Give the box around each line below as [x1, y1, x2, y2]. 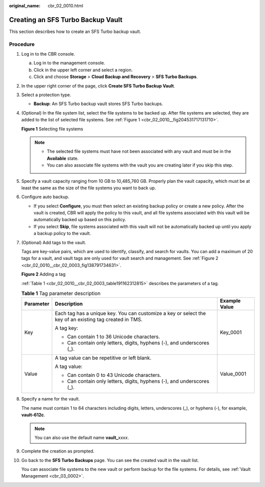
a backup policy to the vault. [33, 230, 91, 236]
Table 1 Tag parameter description [21, 290, 101, 297]
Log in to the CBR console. [21, 51, 76, 57]
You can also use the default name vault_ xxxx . [34, 434, 129, 440]
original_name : [9, 3, 41, 8]
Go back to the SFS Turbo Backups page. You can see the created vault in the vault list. [21, 457, 199, 463]
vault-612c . [21, 412, 45, 418]
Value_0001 [220, 371, 246, 377]
